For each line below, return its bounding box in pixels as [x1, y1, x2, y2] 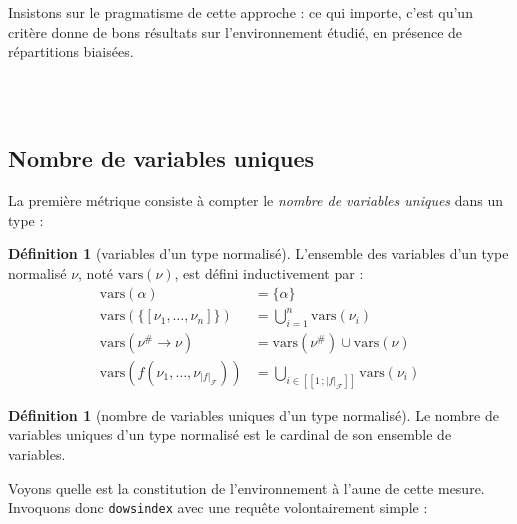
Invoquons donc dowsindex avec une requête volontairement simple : [8, 497, 428, 518]
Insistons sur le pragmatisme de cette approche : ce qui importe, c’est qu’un [8, 2, 473, 22]
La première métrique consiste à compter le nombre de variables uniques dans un [8, 190, 504, 211]
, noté [78, 262, 114, 283]
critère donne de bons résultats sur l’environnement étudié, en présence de [8, 21, 463, 42]
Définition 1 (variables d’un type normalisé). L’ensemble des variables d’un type [8, 243, 509, 264]
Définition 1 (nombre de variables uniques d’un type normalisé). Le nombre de [8, 404, 499, 425]
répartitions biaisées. [8, 41, 134, 62]
